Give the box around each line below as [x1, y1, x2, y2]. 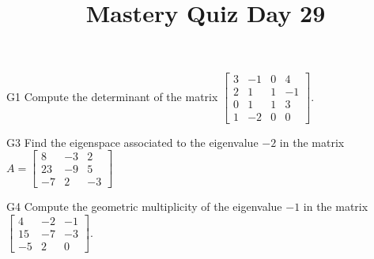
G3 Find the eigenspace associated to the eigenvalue [6, 133, 259, 150]
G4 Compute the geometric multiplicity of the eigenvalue [6, 198, 282, 215]
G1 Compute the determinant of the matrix [6, 88, 218, 104]
